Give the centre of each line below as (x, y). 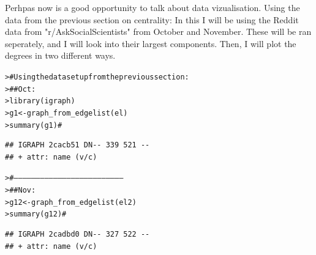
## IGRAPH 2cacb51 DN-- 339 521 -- (77, 145)
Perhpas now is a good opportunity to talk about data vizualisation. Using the (152, 7)
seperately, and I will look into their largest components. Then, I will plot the (151, 43)
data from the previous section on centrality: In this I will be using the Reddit (152, 19)
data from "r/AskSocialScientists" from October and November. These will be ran (158, 31)
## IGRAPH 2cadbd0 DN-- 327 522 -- (77, 235)
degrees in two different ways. (60, 55)
